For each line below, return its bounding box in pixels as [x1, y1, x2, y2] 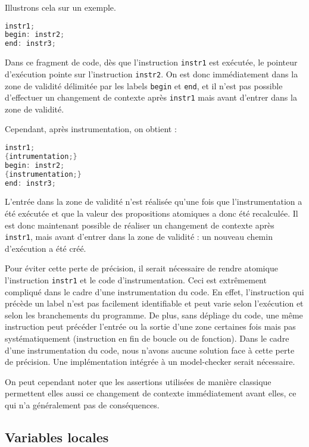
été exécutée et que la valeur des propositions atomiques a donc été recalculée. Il [5, 207, 298, 219]
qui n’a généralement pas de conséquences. [5, 399, 160, 411]
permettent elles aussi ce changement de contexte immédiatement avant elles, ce [5, 387, 296, 399]
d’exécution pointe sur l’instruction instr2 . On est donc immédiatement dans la [5, 67, 298, 80]
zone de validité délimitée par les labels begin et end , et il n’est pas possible [5, 79, 283, 92]
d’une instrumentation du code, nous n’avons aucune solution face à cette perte [5, 343, 295, 356]
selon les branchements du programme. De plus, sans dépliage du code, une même [5, 308, 303, 321]
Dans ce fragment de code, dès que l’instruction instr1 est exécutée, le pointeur [5, 56, 298, 68]
